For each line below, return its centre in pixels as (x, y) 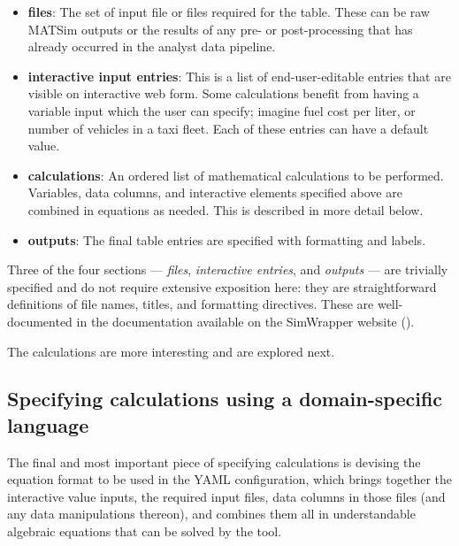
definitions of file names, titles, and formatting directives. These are (191, 304)
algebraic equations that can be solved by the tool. (145, 531)
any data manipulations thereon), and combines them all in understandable (211, 514)
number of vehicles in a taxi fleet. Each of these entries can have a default (228, 128)
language (48, 424)
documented (40, 321)
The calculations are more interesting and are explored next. (171, 351)
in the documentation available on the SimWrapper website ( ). (245, 321)
